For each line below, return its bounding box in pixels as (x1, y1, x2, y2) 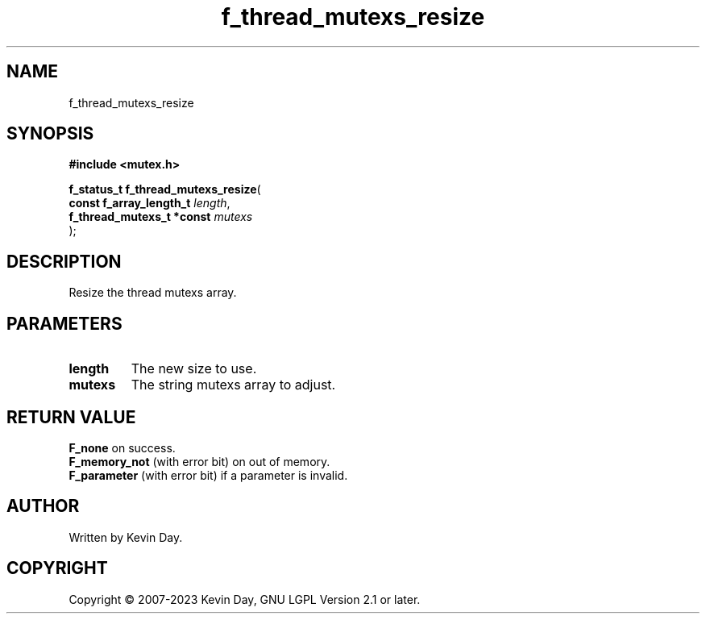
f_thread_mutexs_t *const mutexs (69, 210, 253, 224)
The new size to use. (131, 360, 257, 377)
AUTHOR (6, 496, 80, 517)
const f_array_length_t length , (69, 196, 230, 210)
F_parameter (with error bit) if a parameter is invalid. (69, 468, 348, 482)
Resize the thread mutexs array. (69, 285, 237, 300)
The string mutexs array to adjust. (131, 377, 336, 393)
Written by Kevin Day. (69, 530, 183, 544)
